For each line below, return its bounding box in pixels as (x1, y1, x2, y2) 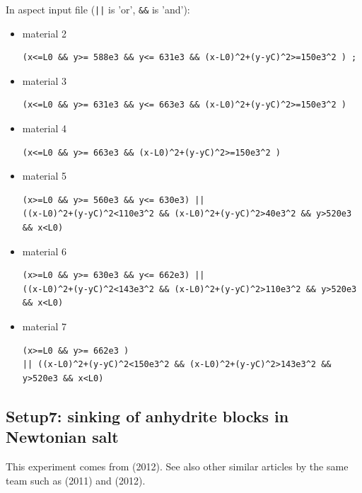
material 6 (22, 243, 67, 258)
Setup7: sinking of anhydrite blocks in (6, 405, 289, 427)
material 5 (22, 168, 67, 183)
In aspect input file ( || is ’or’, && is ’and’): (6, 2, 190, 16)
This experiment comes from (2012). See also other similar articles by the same (6, 458, 349, 473)
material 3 (22, 73, 67, 88)
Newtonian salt (6, 426, 119, 448)
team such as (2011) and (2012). (6, 472, 146, 487)
